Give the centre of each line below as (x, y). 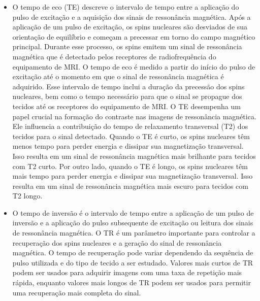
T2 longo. (27, 196)
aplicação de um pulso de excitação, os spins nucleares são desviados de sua (130, 27)
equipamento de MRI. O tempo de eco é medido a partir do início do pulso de (134, 66)
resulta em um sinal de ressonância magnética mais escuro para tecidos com (130, 186)
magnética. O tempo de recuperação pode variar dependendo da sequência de (133, 253)
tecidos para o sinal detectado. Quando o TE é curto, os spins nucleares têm (131, 136)
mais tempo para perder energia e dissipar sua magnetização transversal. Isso (133, 176)
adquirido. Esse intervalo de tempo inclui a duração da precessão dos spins (128, 86)
